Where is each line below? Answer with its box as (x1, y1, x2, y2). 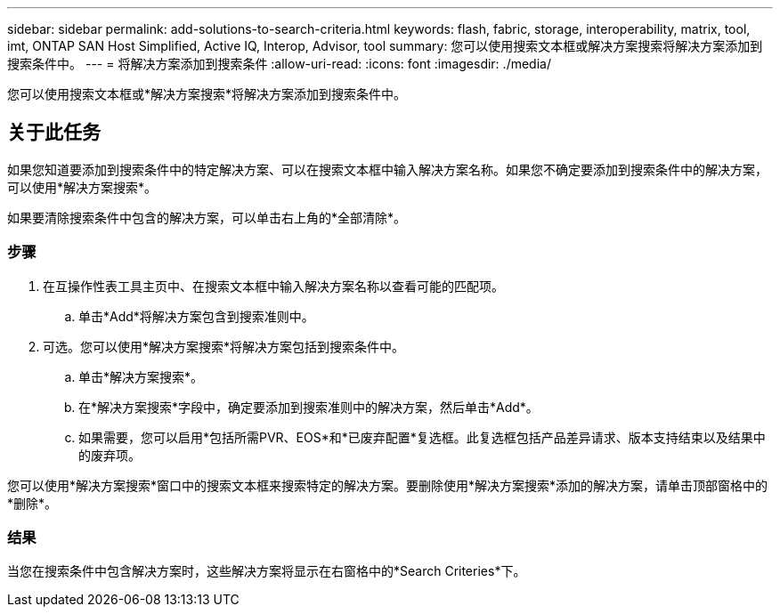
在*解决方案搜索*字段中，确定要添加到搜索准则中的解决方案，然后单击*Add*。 (78, 399, 539, 415)
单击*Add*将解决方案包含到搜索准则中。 (78, 308, 314, 324)
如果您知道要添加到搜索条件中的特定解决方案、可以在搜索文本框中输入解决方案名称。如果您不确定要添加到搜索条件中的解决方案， (7, 161, 768, 177)
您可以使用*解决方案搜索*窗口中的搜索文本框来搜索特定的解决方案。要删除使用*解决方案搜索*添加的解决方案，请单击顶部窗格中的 (7, 477, 768, 493)
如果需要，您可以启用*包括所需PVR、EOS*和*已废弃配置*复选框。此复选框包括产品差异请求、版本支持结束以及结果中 (78, 429, 766, 445)
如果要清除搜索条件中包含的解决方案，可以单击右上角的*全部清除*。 (7, 209, 407, 225)
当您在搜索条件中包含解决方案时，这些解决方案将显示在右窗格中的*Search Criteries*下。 (7, 563, 526, 579)
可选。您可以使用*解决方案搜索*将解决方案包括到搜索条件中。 (43, 338, 405, 354)
